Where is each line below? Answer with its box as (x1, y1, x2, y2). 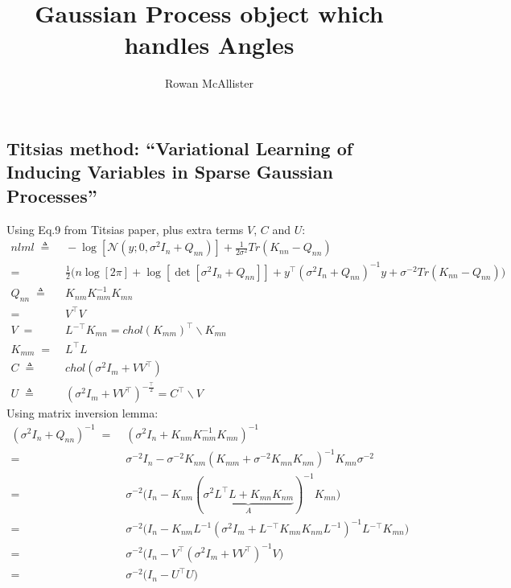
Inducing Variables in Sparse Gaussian (6, 159, 333, 184)
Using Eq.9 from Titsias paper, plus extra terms (6, 220, 244, 237)
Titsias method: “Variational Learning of (6, 135, 353, 160)
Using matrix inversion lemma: (6, 405, 159, 421)
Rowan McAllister (165, 75, 253, 92)
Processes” (6, 183, 97, 208)
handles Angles (124, 28, 295, 61)
